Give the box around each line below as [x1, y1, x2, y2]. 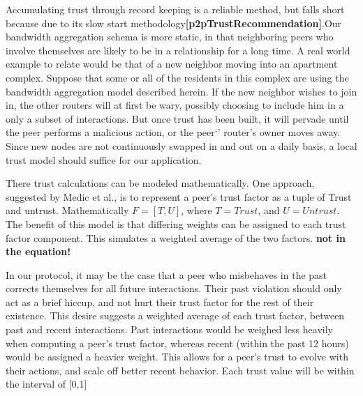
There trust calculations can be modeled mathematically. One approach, [6, 176, 315, 190]
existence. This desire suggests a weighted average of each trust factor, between [6, 308, 345, 323]
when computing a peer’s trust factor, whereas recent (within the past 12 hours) [6, 335, 349, 350]
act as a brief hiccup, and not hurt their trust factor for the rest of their [6, 294, 314, 309]
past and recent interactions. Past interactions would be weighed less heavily [6, 322, 333, 337]
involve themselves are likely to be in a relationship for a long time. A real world [6, 43, 350, 57]
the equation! [6, 244, 71, 259]
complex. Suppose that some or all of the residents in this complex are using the [6, 70, 349, 84]
